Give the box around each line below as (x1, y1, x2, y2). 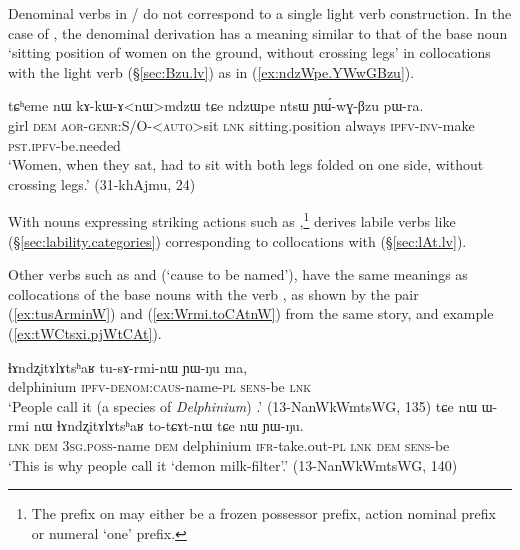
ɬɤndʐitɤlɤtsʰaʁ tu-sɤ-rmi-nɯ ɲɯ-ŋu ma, (8, 356, 248, 377)
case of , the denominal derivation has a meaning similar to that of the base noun (8, 22, 508, 43)
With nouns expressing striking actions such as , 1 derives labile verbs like (8, 208, 456, 231)
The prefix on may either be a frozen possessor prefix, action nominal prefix (31, 503, 496, 524)
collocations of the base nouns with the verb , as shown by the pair (8, 283, 419, 304)
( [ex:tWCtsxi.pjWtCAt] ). (8, 322, 162, 343)
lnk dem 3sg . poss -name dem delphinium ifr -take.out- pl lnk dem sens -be (8, 434, 450, 455)
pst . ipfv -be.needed (8, 134, 121, 155)
